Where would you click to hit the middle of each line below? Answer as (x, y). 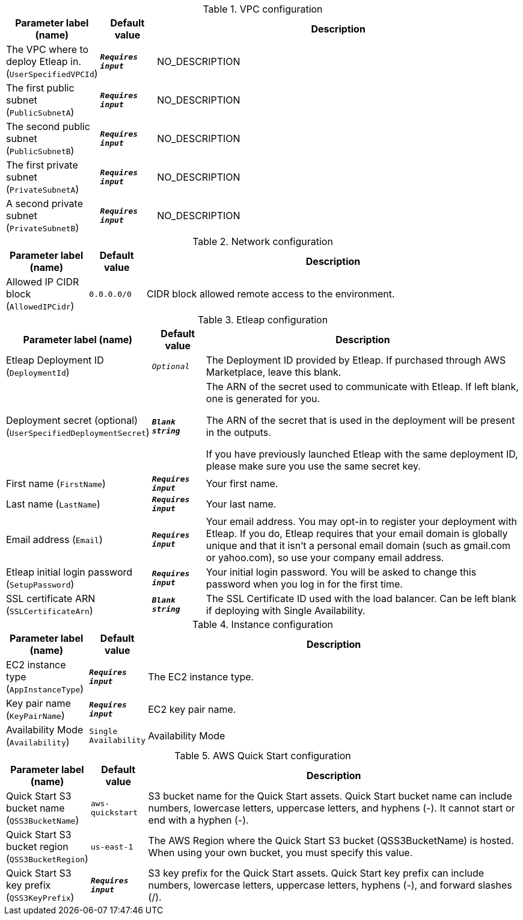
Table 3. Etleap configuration (263, 320)
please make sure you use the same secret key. (313, 466)
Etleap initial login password (69, 572)
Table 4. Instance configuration (263, 624)
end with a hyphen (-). (198, 820)
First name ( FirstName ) (56, 483)
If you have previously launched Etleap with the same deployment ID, (362, 454)
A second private (44, 204)
